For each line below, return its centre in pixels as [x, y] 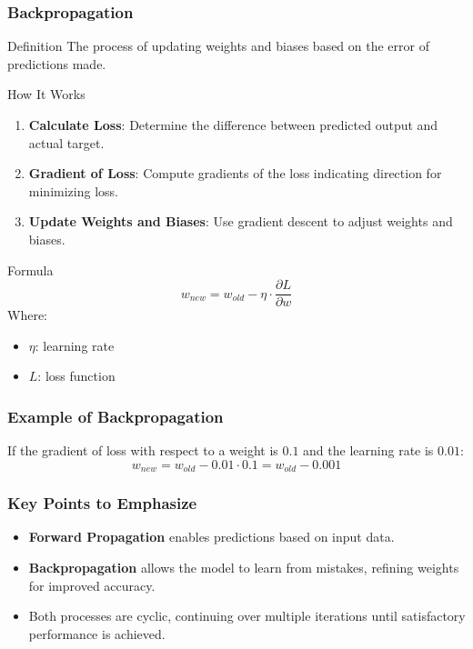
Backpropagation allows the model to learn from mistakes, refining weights [244, 568]
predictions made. [57, 63]
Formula [30, 270]
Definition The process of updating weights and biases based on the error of [218, 46]
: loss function [76, 376]
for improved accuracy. [92, 585]
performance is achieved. [97, 633]
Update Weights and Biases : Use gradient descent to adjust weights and [241, 221]
